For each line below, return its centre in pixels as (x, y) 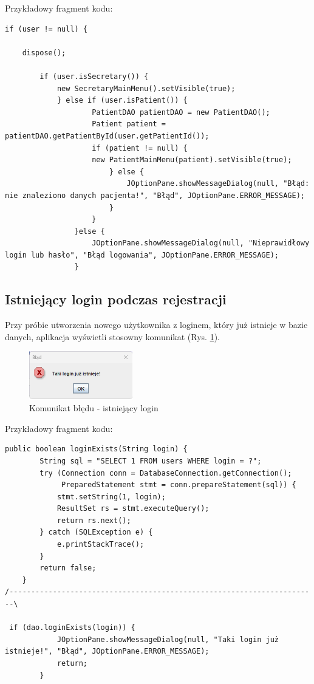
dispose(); (44, 53)
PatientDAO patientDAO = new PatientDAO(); (181, 112)
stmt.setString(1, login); (111, 497)
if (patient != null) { (140, 148)
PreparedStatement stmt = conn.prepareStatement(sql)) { (179, 485)
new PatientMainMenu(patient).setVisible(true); (192, 160)
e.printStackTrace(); (101, 545)
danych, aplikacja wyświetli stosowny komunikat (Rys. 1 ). (113, 336)
